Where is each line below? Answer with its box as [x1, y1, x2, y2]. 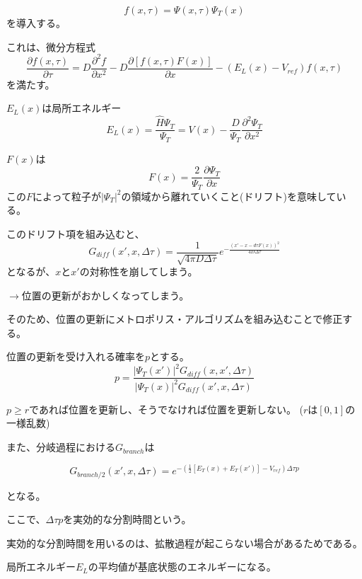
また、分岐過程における [6, 440, 115, 454]
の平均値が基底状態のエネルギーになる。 [88, 559, 276, 574]
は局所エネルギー [42, 101, 122, 115]
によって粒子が [33, 188, 101, 203]
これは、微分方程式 [6, 39, 95, 54]
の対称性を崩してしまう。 [79, 264, 198, 279]
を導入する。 [6, 16, 66, 30]
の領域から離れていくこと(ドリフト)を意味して [121, 188, 337, 203]
